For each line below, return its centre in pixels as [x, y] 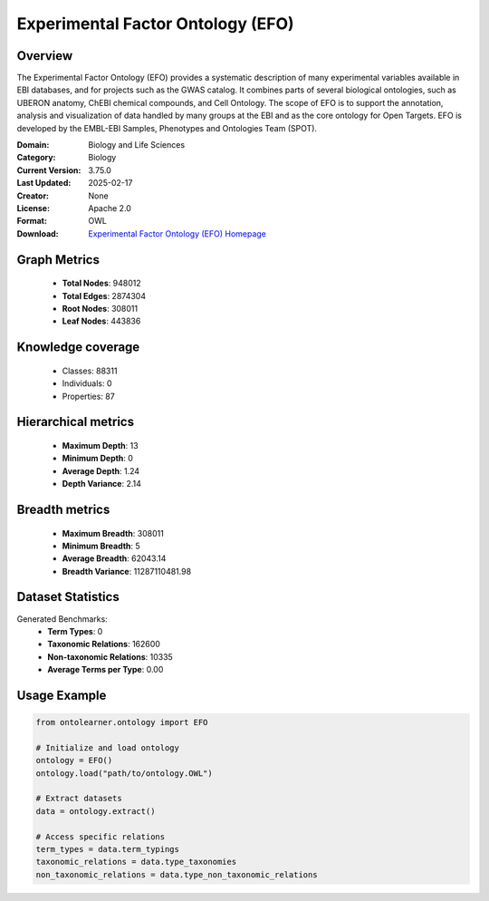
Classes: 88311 [90, 371]
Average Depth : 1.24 [101, 470]
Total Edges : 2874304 [104, 295]
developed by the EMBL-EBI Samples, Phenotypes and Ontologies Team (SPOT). [167, 128]
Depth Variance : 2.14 [102, 484]
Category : [36, 158]
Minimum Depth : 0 [97, 459]
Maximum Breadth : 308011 [113, 533]
